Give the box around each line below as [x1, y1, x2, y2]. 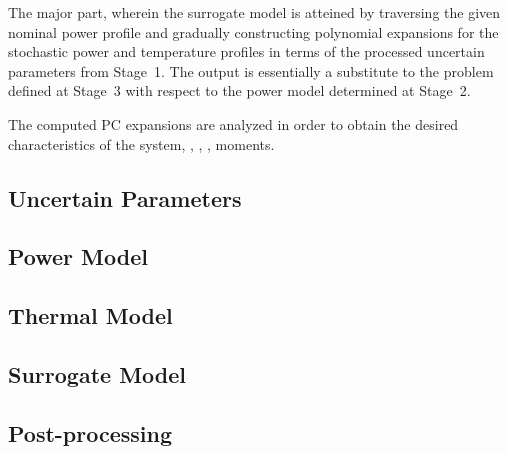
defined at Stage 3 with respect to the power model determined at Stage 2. [8, 80, 471, 101]
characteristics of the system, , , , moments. [8, 133, 275, 154]
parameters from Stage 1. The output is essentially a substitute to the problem [8, 60, 494, 81]
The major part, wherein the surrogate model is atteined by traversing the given [8, 2, 501, 22]
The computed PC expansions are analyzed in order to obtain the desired [8, 113, 459, 134]
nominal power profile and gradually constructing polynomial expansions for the [8, 21, 499, 42]
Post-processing [8, 417, 173, 448]
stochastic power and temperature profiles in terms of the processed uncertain [8, 41, 485, 62]
